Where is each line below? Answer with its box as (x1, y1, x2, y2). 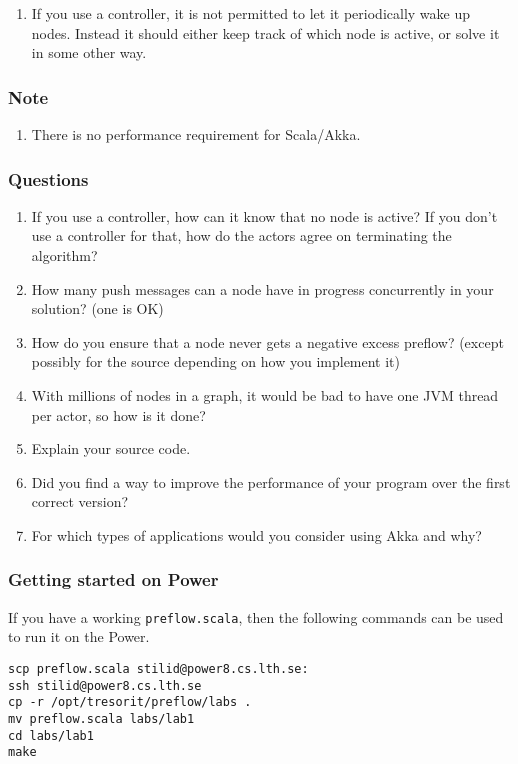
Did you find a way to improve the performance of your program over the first (31, 471, 511, 492)
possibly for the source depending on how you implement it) (31, 351, 401, 372)
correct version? (31, 491, 129, 512)
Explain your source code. (31, 438, 191, 459)
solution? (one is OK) (31, 298, 164, 319)
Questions (8, 166, 89, 191)
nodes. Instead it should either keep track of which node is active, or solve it (31, 22, 500, 43)
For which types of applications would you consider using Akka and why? (31, 524, 482, 545)
